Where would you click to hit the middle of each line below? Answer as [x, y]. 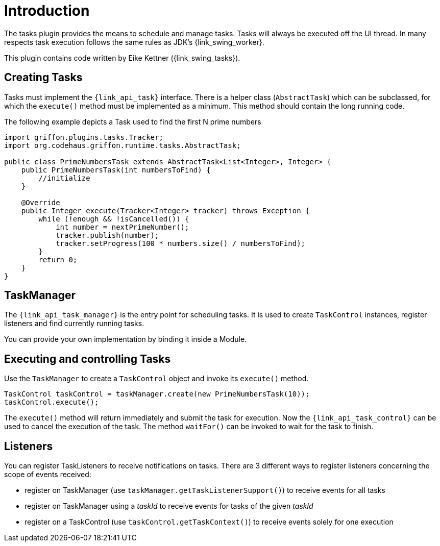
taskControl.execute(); [52, 402]
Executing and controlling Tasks [88, 359]
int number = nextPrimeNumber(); [123, 227]
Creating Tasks [43, 78]
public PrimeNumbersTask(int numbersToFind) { [116, 170]
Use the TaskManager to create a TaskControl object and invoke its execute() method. [156, 379]
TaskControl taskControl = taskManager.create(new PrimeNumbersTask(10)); [157, 394]
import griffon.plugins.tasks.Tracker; [84, 137]
